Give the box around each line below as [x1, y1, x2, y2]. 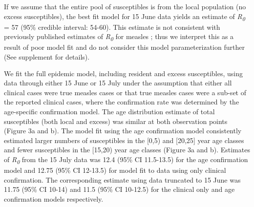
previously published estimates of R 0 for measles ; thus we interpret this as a [4, 31, 234, 43]
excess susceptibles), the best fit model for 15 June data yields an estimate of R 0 [4, 11, 245, 22]
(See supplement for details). [4, 52, 90, 62]
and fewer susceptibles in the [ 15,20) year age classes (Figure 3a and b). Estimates [4, 145, 250, 155]
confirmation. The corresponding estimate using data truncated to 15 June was [4, 174, 241, 185]
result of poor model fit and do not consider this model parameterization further [4, 42, 245, 52]
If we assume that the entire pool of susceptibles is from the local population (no [4, 1, 246, 11]
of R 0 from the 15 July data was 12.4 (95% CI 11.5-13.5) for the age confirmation [4, 154, 248, 166]
